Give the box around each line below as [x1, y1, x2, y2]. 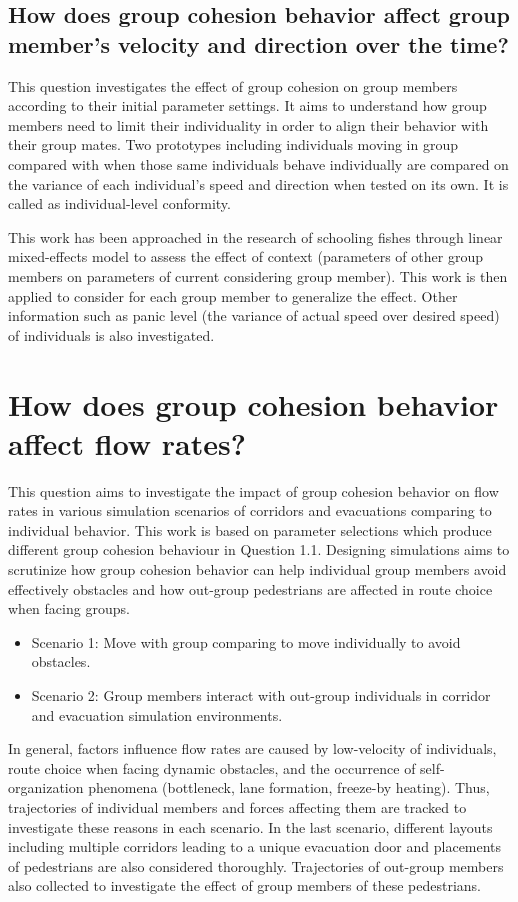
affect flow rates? [8, 422, 246, 463]
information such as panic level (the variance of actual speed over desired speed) [8, 305, 500, 326]
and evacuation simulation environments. [31, 704, 283, 725]
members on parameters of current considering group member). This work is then [8, 265, 508, 286]
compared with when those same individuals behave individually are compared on [8, 153, 509, 174]
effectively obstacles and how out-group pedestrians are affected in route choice [8, 578, 493, 599]
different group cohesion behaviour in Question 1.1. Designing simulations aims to [8, 539, 510, 560]
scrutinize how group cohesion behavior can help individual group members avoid [8, 559, 507, 579]
